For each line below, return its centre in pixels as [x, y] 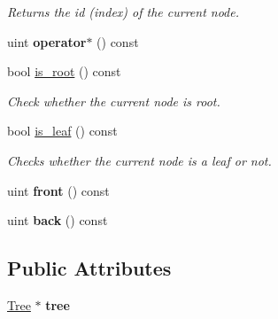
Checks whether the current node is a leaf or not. [139, 160]
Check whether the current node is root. [114, 101]
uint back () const [58, 220]
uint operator [47, 41]
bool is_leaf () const [62, 131]
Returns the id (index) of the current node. [123, 12]
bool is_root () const [64, 71]
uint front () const [58, 190]
